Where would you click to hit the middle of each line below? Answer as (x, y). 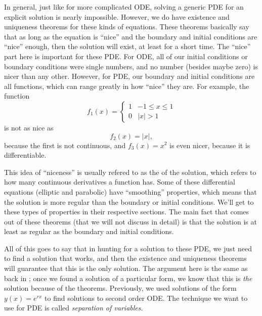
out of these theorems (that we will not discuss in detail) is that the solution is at (130, 221)
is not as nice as (29, 127)
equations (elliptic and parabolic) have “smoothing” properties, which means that (130, 191)
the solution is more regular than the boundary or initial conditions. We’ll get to (129, 201)
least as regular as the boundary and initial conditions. (89, 231)
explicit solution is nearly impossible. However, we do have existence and (117, 16)
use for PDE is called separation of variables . (74, 308)
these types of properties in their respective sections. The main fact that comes (127, 212)
